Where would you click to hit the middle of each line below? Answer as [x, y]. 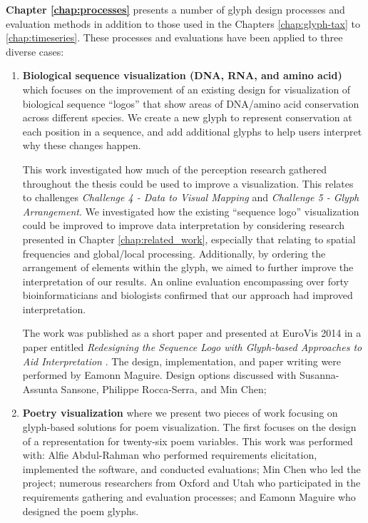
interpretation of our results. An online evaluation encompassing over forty [185, 281]
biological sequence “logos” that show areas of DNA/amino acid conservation [191, 103]
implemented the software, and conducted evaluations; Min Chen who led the [191, 468]
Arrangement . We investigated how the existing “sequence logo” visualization [191, 211]
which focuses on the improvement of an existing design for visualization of [186, 89]
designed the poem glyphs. [81, 511]
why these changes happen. [82, 145]
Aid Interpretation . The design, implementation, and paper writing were [182, 361]
